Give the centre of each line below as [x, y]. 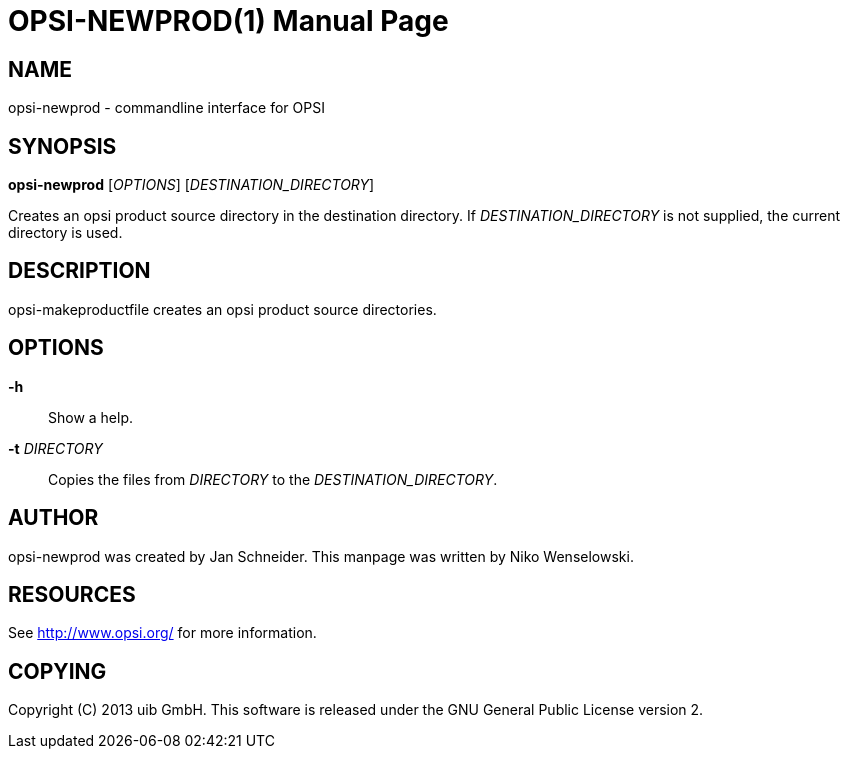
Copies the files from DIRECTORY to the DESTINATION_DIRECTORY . [273, 479]
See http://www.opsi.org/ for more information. [162, 633]
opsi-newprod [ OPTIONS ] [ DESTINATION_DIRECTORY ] [191, 185]
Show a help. [91, 417]
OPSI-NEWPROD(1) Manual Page [228, 21]
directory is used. [65, 233]
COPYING [57, 671]
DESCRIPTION [79, 271]
